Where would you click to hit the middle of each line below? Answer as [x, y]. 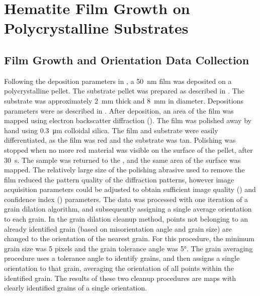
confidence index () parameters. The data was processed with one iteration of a [126, 199]
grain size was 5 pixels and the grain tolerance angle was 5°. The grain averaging [128, 248]
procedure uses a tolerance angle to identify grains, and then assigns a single [122, 258]
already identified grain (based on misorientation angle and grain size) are [118, 228]
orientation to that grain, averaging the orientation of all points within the [119, 268]
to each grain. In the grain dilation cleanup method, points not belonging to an [126, 219]
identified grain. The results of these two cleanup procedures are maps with [120, 278]
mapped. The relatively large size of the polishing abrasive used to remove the [124, 170]
